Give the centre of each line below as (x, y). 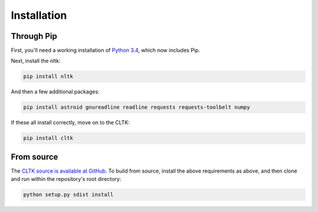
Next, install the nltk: (36, 61)
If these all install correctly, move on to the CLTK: (70, 123)
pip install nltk (48, 77)
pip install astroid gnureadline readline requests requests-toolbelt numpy (137, 107)
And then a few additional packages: (55, 92)
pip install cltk (48, 138)
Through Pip (34, 36)
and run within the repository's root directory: (66, 179)
